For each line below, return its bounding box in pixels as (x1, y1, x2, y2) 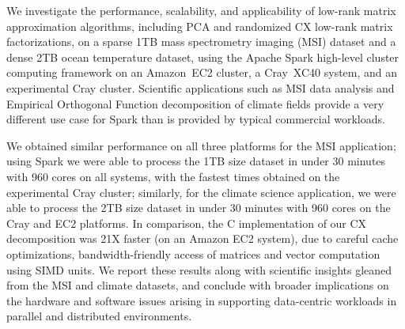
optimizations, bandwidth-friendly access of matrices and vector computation (6, 245, 380, 262)
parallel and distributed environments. (6, 308, 192, 324)
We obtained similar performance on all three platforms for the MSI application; (6, 137, 396, 153)
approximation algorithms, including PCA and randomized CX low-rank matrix (6, 17, 393, 34)
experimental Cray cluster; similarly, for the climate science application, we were (6, 183, 396, 200)
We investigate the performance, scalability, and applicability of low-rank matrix (6, 2, 396, 18)
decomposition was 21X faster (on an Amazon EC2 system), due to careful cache (6, 230, 399, 247)
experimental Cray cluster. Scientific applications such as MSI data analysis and (6, 79, 395, 96)
